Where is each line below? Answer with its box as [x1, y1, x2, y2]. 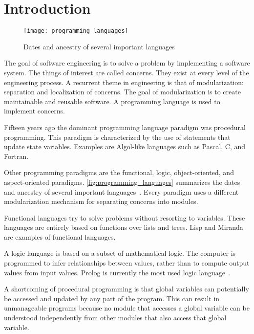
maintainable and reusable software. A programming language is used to [4, 96, 220, 106]
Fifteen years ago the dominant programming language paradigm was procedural [4, 122, 246, 132]
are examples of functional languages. [4, 231, 116, 242]
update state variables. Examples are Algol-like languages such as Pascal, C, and [4, 141, 246, 152]
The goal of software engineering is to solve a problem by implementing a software [4, 58, 250, 68]
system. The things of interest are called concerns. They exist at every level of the [4, 67, 249, 77]
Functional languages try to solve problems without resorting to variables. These [4, 212, 245, 223]
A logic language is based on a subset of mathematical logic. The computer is [4, 248, 236, 258]
